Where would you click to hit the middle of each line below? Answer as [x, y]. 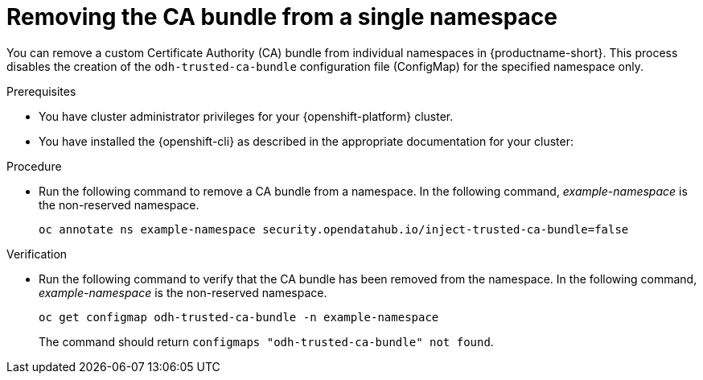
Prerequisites [41, 91]
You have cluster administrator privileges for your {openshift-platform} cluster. [246, 116]
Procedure [34, 166]
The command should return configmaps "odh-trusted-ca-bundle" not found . [266, 341]
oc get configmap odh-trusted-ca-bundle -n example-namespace [239, 317]
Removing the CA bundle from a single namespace [282, 17]
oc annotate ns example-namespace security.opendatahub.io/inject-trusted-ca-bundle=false [334, 229]
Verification [37, 254]
